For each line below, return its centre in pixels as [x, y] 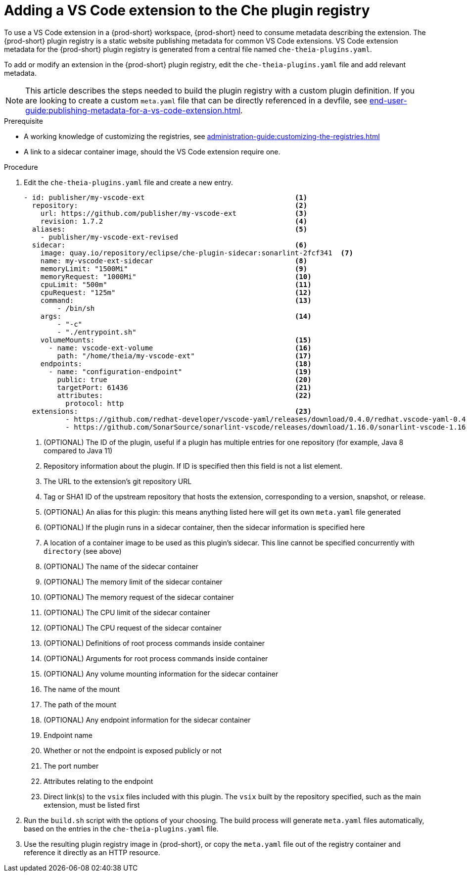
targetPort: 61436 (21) [184, 387]
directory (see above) [83, 551]
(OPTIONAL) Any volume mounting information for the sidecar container [161, 674]
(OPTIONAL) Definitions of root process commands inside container [154, 643]
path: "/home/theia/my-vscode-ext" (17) [184, 356]
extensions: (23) [172, 411]
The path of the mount [80, 704]
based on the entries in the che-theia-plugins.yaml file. [121, 828]
